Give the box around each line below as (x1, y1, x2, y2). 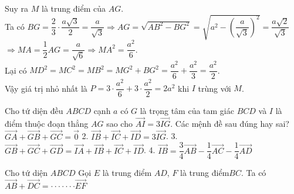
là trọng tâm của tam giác (140, 104, 234, 116)
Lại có (5, 64, 27, 76)
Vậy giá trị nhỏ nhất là (5, 82, 87, 94)
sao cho (106, 117, 133, 129)
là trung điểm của (42, 2, 106, 14)
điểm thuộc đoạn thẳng (5, 117, 89, 129)
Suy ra (5, 2, 29, 14)
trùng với (198, 82, 231, 94)
